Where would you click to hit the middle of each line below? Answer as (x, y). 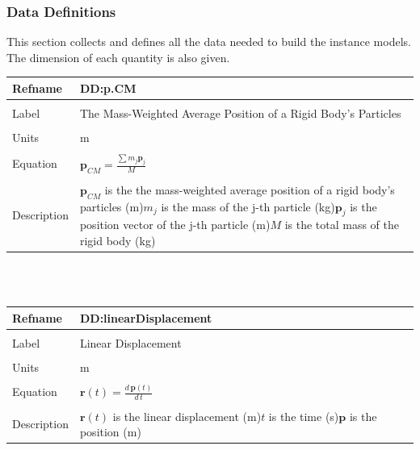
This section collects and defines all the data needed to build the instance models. (209, 42)
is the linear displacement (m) (187, 416)
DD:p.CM (108, 87)
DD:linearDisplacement (146, 317)
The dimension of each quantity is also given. (118, 57)
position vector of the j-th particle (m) (175, 225)
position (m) (110, 432)
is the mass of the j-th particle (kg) (248, 206)
